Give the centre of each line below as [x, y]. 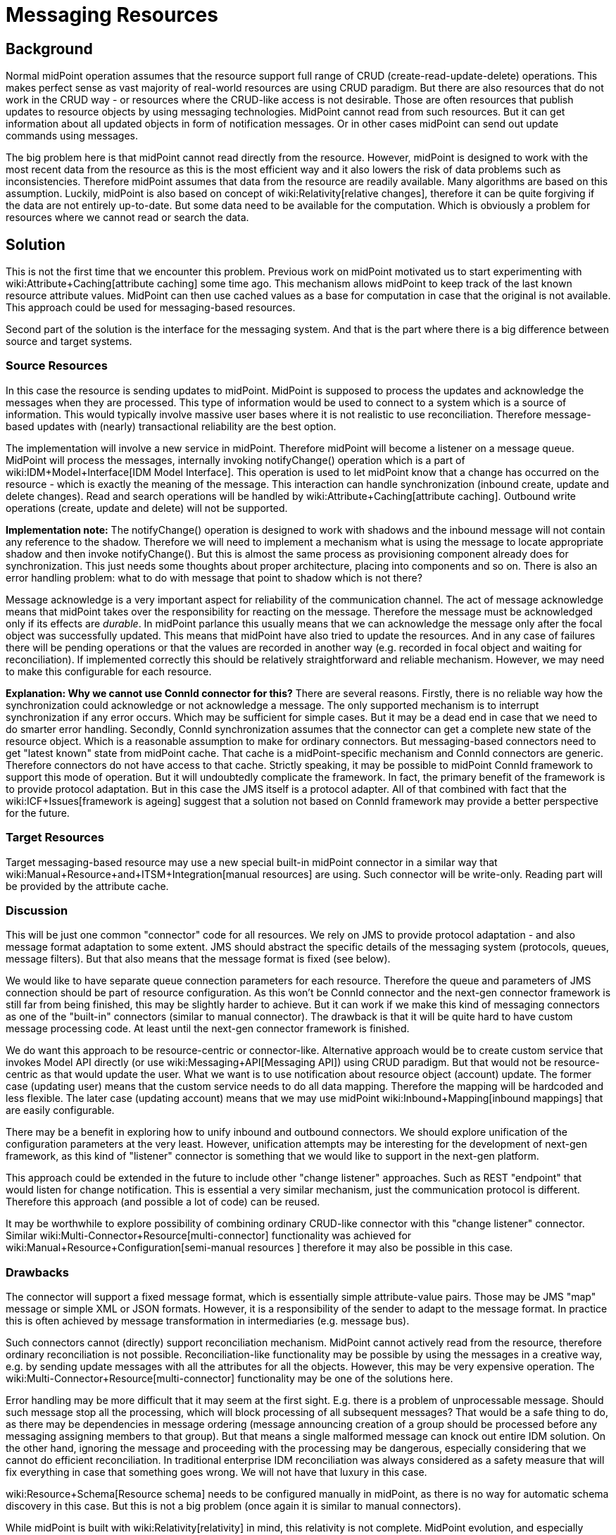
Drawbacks [37, 1272]
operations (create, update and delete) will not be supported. [147, 508]
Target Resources [55, 838]
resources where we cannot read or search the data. [127, 218]
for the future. [38, 813]
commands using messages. [72, 136]
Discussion [37, 910]
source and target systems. [69, 342]
